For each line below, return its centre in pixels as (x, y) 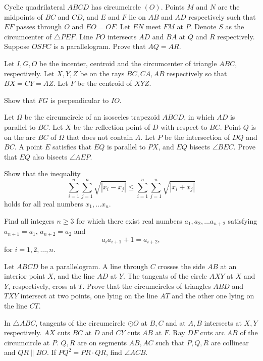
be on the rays (102, 73)
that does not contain (100, 137)
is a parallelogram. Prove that (99, 46)
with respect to (184, 126)
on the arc (20, 137)
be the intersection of (197, 137)
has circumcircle (116, 7)
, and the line (74, 276)
